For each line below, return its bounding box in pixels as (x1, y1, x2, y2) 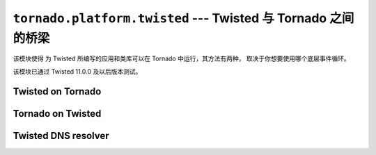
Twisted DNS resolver (13, 129, 109, 142)
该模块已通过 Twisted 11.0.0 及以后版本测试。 (13, 67, 142, 76)
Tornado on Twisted (13, 108, 102, 120)
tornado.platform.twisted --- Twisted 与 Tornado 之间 (13, 10, 354, 26)
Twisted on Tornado (13, 85, 102, 97)
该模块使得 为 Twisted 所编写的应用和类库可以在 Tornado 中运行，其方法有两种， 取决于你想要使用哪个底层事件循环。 (13, 54, 351, 63)
